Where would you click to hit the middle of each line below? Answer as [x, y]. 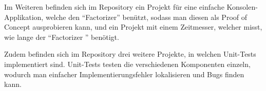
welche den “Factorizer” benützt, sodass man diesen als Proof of [146, 17]
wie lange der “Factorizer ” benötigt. [62, 37]
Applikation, [24, 17]
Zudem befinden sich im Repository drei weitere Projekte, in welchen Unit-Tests [130, 54]
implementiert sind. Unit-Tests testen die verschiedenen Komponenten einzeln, [127, 64]
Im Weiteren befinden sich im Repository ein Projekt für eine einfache [114, 7]
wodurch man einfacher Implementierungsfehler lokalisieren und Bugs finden [124, 74]
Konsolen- [242, 7]
